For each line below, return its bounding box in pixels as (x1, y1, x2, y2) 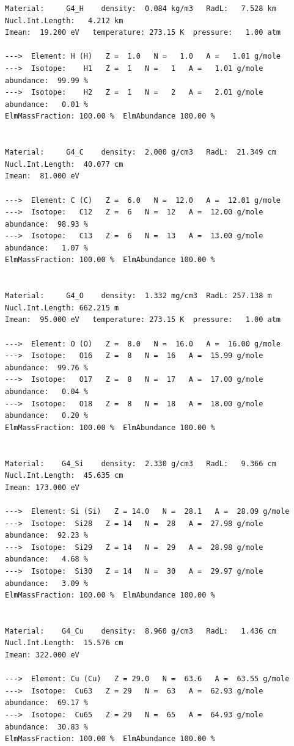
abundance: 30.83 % (5, 722, 89, 731)
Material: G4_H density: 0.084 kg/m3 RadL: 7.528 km (5, 4, 276, 13)
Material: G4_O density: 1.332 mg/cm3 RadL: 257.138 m (5, 291, 272, 301)
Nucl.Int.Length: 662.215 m (5, 303, 119, 312)
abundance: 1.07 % (5, 243, 89, 252)
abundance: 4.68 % (5, 555, 89, 564)
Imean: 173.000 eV (5, 483, 79, 492)
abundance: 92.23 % (5, 531, 89, 540)
